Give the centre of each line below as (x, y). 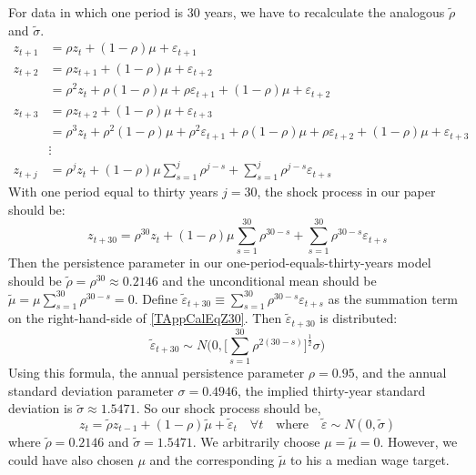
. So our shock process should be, (228, 408)
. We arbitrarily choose (256, 441)
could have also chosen (71, 459)
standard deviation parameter (91, 390)
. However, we (419, 441)
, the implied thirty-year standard (332, 390)
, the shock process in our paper (346, 192)
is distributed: (359, 318)
